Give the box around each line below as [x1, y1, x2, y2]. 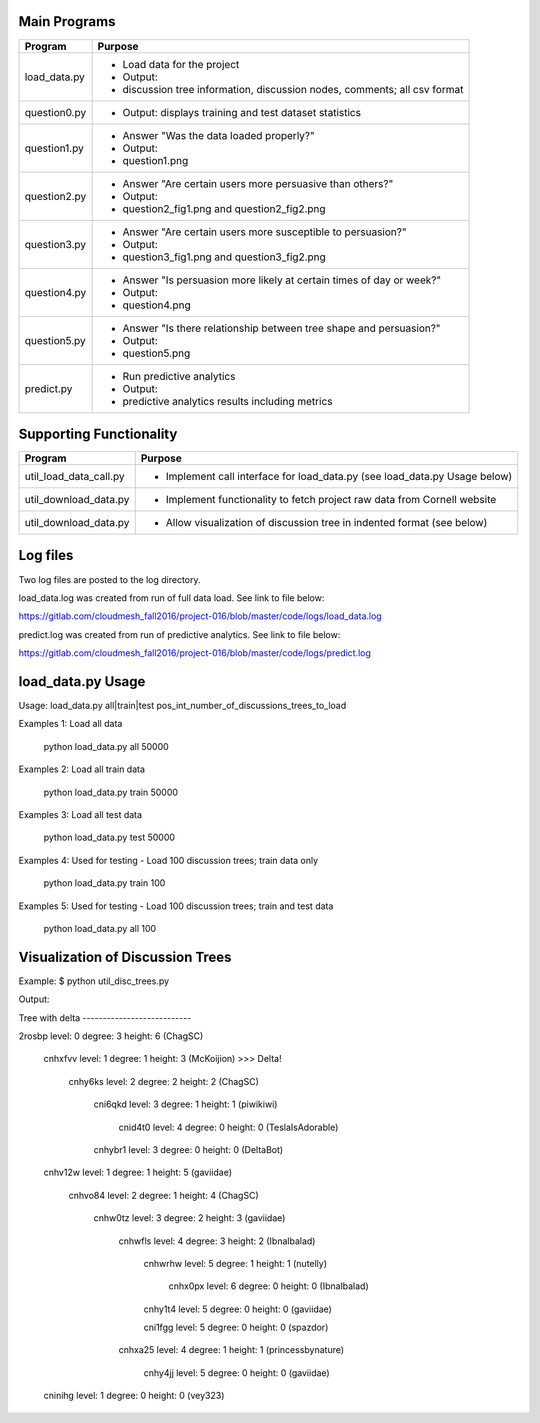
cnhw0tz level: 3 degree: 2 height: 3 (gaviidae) [93, 1212, 286, 1224]
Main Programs [18, 13, 116, 30]
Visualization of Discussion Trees [18, 948, 232, 965]
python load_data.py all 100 [43, 922, 157, 934]
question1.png [122, 153, 189, 167]
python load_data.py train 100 [43, 877, 166, 889]
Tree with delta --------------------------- [18, 1011, 192, 1024]
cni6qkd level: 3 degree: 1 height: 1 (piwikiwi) [93, 1098, 278, 1110]
